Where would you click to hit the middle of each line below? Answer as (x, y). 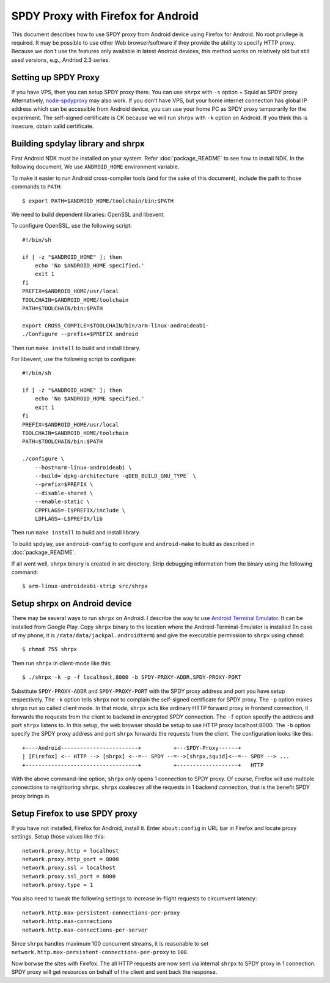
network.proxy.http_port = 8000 (71, 859)
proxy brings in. (31, 796)
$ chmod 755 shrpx (50, 649)
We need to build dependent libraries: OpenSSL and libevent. (88, 215)
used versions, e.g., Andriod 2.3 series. (61, 60)
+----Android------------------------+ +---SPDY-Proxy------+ (132, 748)
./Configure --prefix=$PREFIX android (80, 334)
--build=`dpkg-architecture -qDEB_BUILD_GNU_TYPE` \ (116, 476)
